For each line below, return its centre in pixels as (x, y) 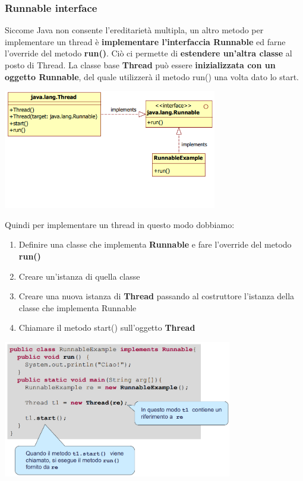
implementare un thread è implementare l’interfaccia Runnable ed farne (145, 41)
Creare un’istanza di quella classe (79, 276)
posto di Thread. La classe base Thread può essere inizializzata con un (140, 65)
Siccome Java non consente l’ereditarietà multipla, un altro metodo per (134, 30)
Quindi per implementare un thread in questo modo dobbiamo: (120, 224)
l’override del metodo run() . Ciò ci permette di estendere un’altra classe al (149, 53)
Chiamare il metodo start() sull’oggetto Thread (107, 327)
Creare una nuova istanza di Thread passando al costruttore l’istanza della (157, 296)
